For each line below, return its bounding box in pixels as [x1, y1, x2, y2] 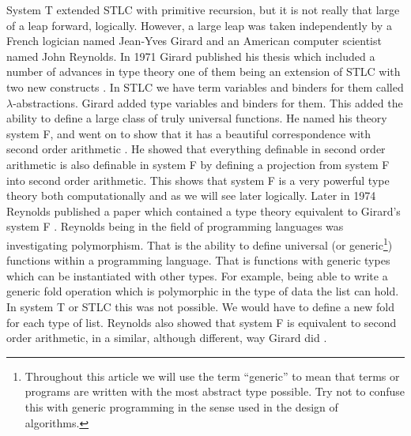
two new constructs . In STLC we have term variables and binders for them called [6, 78, 404, 95]
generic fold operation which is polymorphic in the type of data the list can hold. [6, 283, 399, 299]
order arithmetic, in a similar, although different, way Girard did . [6, 329, 327, 346]
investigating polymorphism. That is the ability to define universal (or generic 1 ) [6, 234, 393, 253]
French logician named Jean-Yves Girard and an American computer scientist [6, 32, 382, 49]
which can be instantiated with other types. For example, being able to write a [6, 267, 388, 284]
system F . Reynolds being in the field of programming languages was [6, 218, 344, 235]
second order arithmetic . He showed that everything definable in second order [6, 141, 386, 157]
